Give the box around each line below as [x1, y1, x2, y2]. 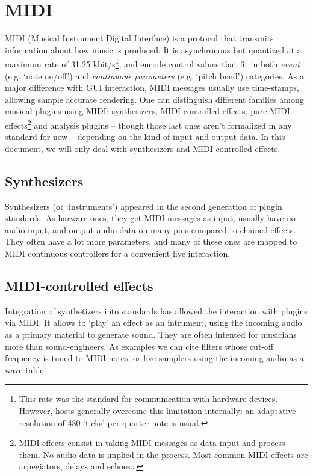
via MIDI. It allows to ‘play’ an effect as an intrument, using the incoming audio [5, 316, 302, 329]
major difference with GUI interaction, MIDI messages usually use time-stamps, [5, 81, 299, 94]
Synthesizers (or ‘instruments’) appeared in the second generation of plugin [5, 200, 282, 212]
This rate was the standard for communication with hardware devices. [19, 392, 278, 405]
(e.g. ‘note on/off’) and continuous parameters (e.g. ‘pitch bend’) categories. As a [5, 69, 304, 82]
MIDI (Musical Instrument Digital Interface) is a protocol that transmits [5, 32, 274, 44]
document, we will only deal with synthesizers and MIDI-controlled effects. [5, 142, 280, 154]
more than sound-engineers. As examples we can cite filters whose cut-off [5, 340, 274, 352]
